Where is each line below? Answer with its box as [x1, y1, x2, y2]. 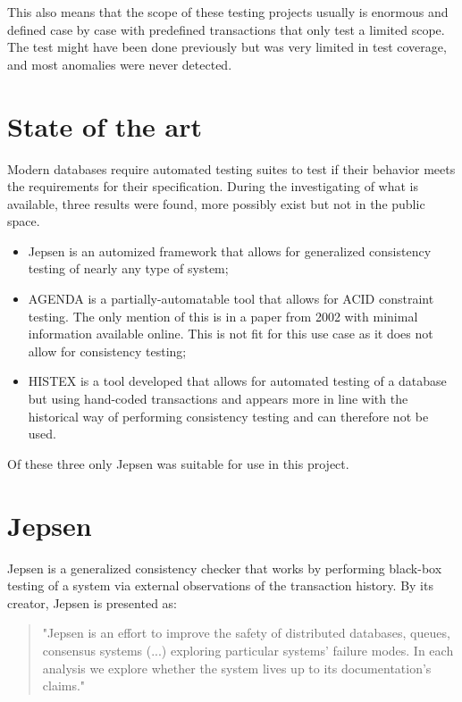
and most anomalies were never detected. [7, 54, 232, 73]
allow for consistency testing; [28, 341, 187, 360]
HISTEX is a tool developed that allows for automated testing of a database [28, 372, 447, 390]
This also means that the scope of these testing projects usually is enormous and [7, 3, 449, 21]
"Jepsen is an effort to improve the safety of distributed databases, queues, [42, 623, 450, 642]
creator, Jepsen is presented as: [7, 593, 177, 612]
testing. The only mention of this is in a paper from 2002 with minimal [28, 306, 418, 325]
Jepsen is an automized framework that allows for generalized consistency [28, 241, 432, 260]
